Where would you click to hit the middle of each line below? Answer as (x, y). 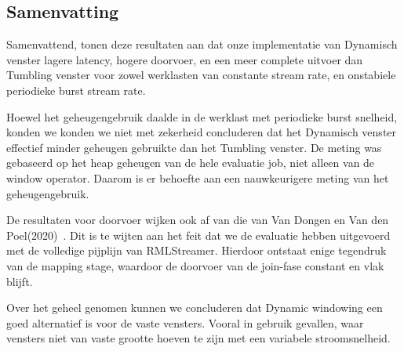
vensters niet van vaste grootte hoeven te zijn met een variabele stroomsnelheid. (198, 338)
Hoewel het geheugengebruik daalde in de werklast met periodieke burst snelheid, (202, 116)
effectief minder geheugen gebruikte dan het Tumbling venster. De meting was (194, 147)
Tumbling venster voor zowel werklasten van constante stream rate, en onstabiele (201, 75)
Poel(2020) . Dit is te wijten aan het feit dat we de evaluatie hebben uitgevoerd (198, 235)
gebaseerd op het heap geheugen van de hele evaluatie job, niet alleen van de (191, 163)
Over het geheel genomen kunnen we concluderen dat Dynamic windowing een (195, 308)
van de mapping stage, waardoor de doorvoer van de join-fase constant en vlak (195, 265)
